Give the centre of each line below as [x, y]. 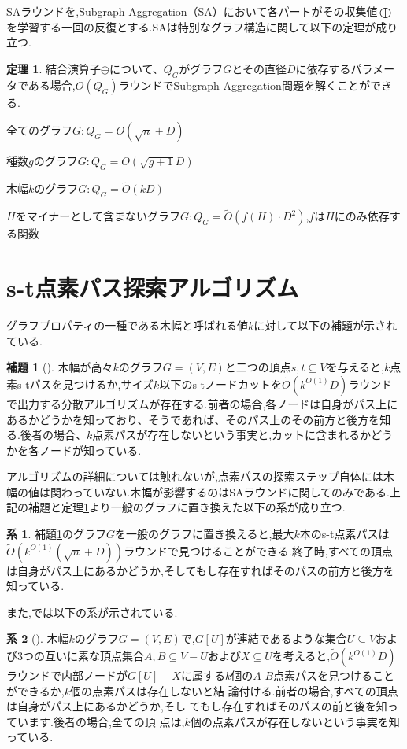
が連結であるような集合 [286, 638]
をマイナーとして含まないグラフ [98, 216]
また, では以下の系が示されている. [92, 612]
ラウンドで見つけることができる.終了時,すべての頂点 [259, 550]
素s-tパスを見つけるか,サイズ [80, 384]
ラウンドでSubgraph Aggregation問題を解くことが [244, 85]
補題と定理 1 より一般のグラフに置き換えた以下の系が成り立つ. [187, 507]
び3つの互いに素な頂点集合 [75, 656]
